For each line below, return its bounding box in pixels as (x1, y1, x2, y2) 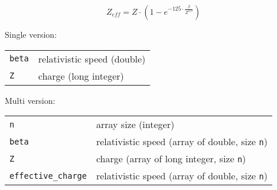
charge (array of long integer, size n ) (96, 152, 246, 166)
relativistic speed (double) (38, 51, 146, 65)
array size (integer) (96, 117, 175, 132)
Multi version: (5, 94, 56, 106)
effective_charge (9, 171, 87, 181)
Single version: (5, 28, 57, 40)
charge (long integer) (38, 68, 124, 83)
